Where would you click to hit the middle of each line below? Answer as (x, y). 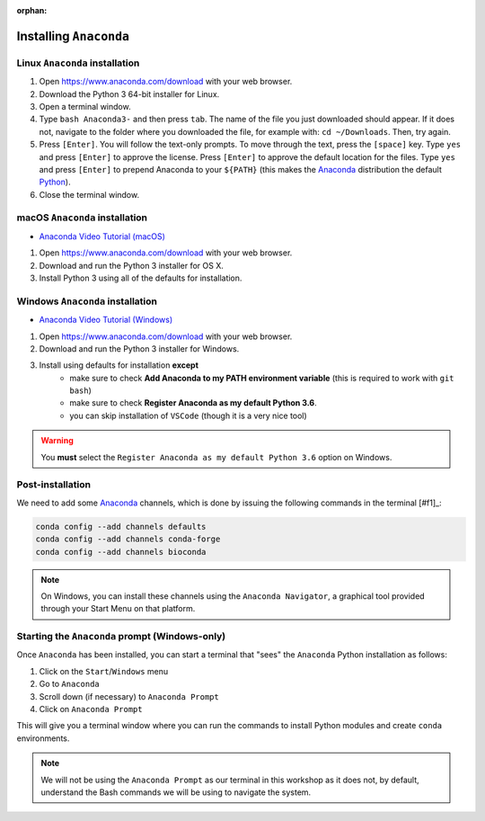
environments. (43, 738)
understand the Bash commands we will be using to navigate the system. (176, 792)
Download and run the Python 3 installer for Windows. (139, 348)
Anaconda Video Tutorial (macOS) (102, 236)
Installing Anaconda (73, 36)
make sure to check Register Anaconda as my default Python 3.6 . (194, 403)
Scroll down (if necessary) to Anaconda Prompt (129, 696)
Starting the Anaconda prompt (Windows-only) (121, 637)
